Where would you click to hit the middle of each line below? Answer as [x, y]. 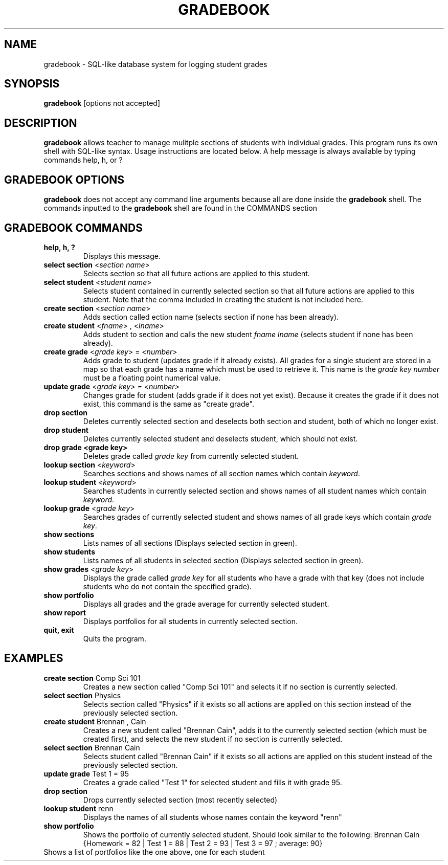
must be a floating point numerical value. [152, 378]
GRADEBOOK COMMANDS [73, 228]
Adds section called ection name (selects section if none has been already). [211, 317]
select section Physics [82, 695]
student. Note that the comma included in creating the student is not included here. [223, 299]
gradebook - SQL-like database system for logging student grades [155, 64]
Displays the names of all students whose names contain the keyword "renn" [212, 817]
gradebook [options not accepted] [102, 103]
